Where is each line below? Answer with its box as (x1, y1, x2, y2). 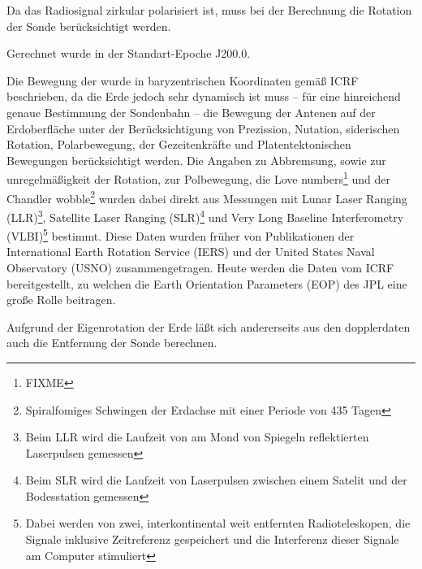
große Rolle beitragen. (6, 291, 116, 308)
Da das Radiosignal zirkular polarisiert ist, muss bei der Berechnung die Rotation (6, 2, 412, 18)
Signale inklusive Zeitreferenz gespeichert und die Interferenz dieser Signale (25, 531, 399, 548)
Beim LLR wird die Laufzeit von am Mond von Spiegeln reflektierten (25, 428, 369, 445)
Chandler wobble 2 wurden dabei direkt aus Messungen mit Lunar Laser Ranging (6, 187, 407, 206)
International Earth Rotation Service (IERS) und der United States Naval (6, 243, 375, 260)
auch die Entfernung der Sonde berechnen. (6, 334, 217, 351)
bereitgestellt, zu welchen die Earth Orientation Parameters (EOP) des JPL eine (6, 275, 407, 292)
